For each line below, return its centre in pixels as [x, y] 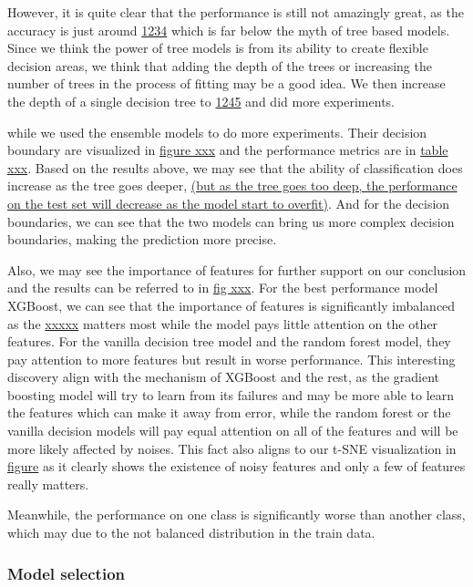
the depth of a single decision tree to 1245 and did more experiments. [201, 101]
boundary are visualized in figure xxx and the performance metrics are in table [228, 150]
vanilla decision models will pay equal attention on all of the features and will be [233, 431]
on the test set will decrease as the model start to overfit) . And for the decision [229, 203]
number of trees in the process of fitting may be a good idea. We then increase [226, 83]
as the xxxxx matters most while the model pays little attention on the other [223, 323]
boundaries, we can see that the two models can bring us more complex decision [231, 221]
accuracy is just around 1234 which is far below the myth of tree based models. [229, 30]
